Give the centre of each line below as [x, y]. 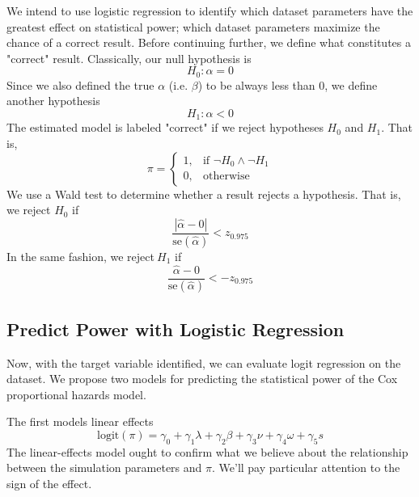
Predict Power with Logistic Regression [176, 329]
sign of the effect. [49, 483]
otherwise [226, 177]
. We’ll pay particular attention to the [306, 468]
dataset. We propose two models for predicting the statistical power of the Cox [202, 379]
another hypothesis [53, 101]
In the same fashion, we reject [80, 256]
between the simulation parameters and [104, 468]
